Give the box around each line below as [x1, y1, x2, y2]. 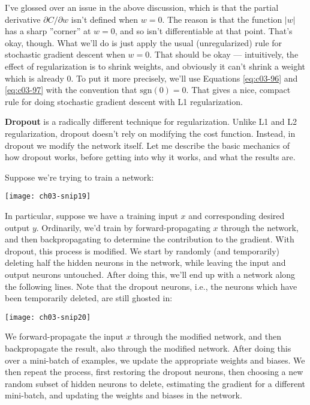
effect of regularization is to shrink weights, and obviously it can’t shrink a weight [5, 59, 306, 72]
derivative [5, 13, 41, 25]
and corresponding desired [188, 209, 285, 221]
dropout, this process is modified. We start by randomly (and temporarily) [5, 244, 280, 257]
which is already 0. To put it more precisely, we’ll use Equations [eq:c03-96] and [5, 71, 298, 84]
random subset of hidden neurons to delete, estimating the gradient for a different [5, 377, 306, 389]
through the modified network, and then [134, 330, 281, 343]
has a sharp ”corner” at [5, 25, 91, 37]
